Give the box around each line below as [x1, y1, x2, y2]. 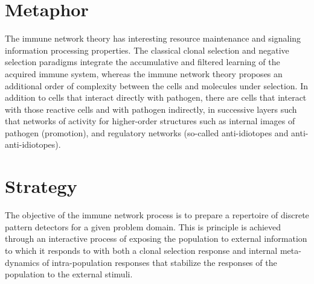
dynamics [5, 256, 40, 268]
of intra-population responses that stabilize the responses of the [42, 256, 277, 268]
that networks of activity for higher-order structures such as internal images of [5, 115, 295, 127]
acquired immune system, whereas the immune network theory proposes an [5, 67, 283, 80]
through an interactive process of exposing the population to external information [5, 232, 307, 245]
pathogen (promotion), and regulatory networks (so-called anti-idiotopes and [5, 126, 289, 139]
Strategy [5, 174, 77, 198]
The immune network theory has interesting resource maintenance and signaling [5, 32, 301, 45]
